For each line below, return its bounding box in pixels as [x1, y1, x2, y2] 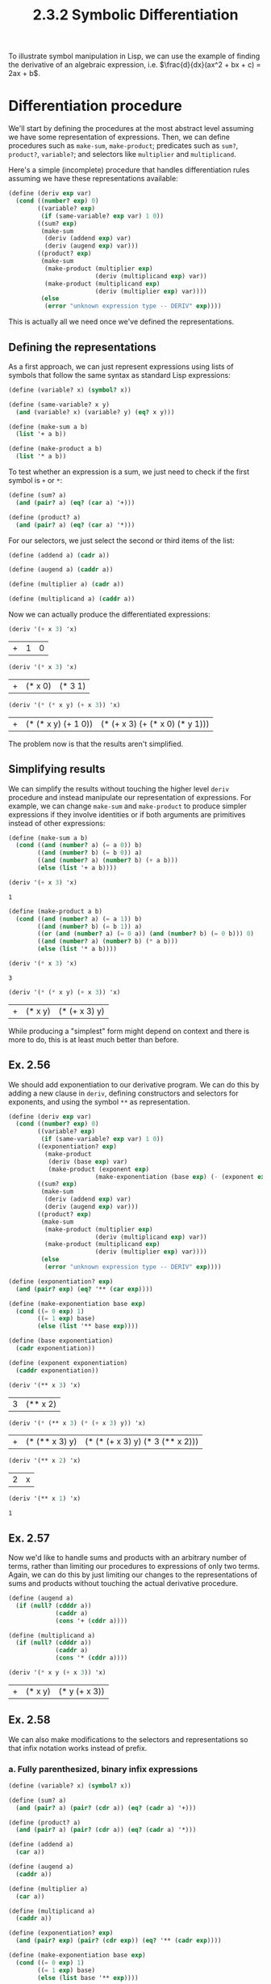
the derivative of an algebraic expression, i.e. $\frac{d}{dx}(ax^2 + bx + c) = [8, 60, 261, 70]
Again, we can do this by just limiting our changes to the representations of [8, 1570, 258, 1579]
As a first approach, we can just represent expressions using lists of [8, 362, 234, 371]
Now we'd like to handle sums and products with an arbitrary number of [8, 1553, 248, 1562]
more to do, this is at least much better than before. [8, 1034, 179, 1045]
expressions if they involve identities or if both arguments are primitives [8, 809, 246, 819]
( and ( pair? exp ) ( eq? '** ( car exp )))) [15, 1285, 153, 1293]
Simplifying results [8, 762, 106, 776]
